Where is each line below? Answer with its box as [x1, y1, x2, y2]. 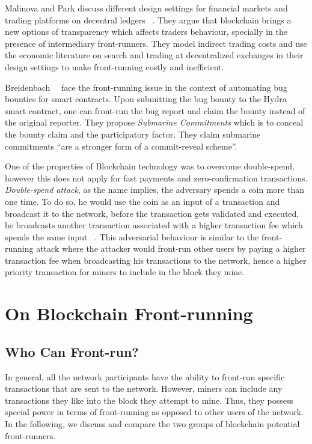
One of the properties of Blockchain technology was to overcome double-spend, [5, 160, 295, 172]
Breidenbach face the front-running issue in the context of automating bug [5, 81, 287, 93]
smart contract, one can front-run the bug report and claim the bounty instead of [5, 104, 305, 117]
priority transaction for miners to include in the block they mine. [5, 266, 245, 278]
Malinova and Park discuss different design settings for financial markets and [5, 2, 288, 14]
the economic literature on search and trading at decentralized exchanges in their [5, 49, 304, 61]
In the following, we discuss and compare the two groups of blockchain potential [5, 418, 300, 430]
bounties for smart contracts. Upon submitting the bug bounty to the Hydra [5, 93, 287, 105]
